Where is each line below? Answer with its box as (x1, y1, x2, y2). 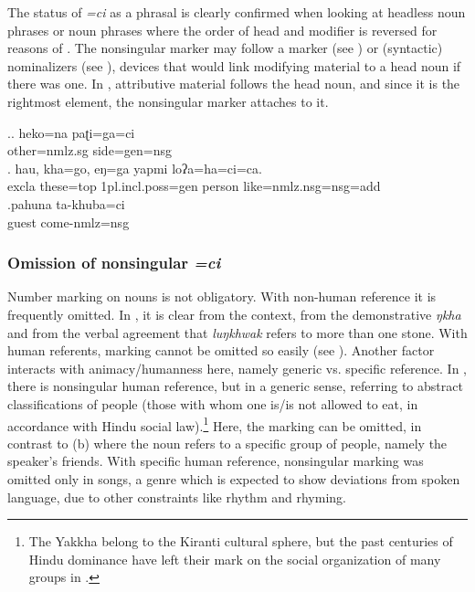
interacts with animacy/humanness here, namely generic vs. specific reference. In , (7, 358, 467, 377)
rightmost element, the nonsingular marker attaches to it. (7, 91, 329, 111)
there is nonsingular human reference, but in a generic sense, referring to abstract (7, 376, 463, 396)
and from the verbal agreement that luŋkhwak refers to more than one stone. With (7, 322, 468, 342)
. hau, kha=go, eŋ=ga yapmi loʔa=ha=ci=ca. (7, 158, 262, 177)
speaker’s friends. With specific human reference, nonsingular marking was (7, 451, 424, 470)
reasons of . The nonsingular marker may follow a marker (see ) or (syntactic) (7, 38, 443, 58)
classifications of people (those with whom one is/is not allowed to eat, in (7, 394, 418, 413)
